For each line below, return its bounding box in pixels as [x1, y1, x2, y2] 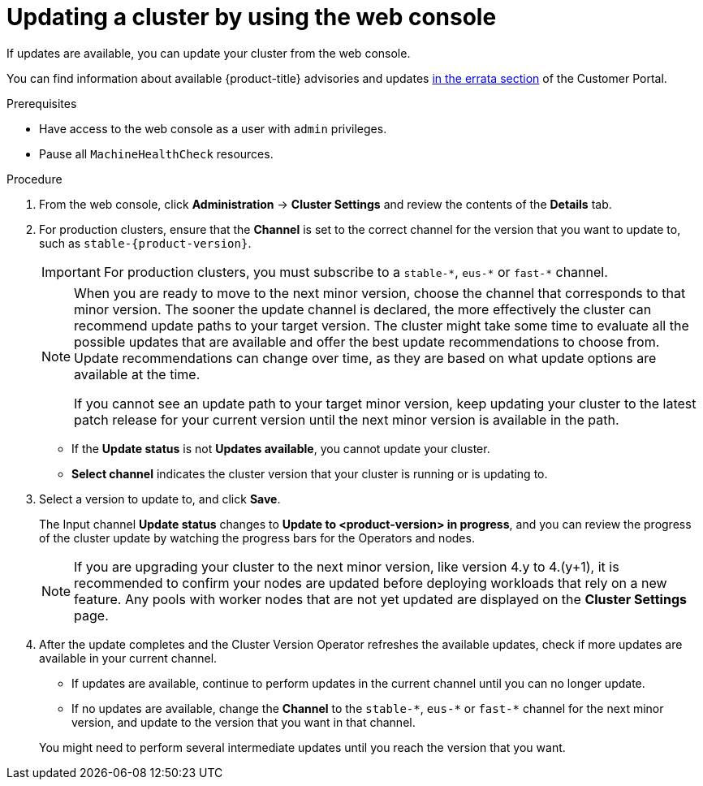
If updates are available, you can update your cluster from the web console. [6, 45, 411, 60]
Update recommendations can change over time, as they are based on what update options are [74, 349, 657, 366]
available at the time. [74, 365, 201, 382]
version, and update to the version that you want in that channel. [71, 715, 416, 729]
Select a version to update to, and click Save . [39, 491, 281, 506]
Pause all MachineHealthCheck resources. [39, 146, 274, 161]
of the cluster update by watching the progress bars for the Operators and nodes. [39, 530, 475, 545]
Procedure [6, 171, 63, 186]
